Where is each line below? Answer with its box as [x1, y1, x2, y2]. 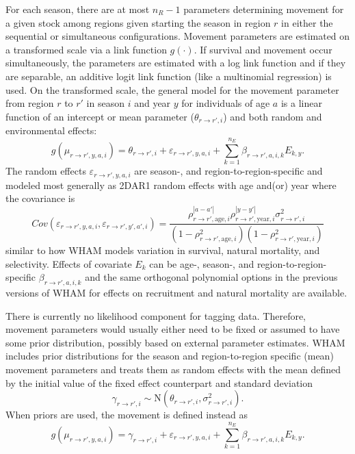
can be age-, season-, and [149, 256, 254, 270]
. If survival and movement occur [194, 42, 332, 56]
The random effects [5, 164, 86, 178]
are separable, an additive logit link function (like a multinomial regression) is [5, 68, 332, 83]
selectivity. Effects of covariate [5, 256, 132, 270]
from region [5, 96, 54, 110]
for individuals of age [181, 96, 270, 110]
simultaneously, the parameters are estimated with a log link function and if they [5, 55, 346, 70]
